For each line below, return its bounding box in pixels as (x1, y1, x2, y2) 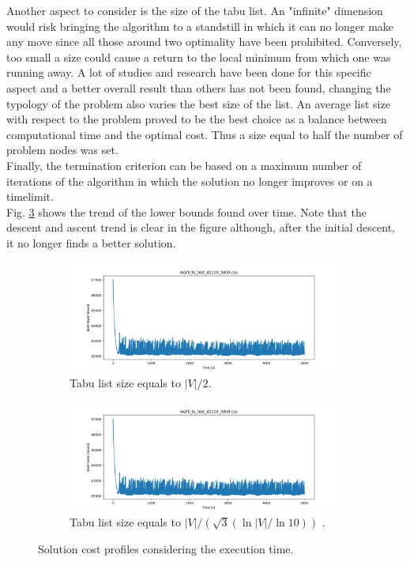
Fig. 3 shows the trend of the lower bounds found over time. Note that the (6, 203, 367, 220)
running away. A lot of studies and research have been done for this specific (6, 64, 371, 81)
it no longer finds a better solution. (6, 234, 176, 251)
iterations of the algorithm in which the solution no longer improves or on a (6, 172, 373, 189)
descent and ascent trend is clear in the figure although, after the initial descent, (6, 219, 396, 236)
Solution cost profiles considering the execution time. (38, 541, 294, 557)
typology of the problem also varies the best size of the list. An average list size (6, 95, 390, 111)
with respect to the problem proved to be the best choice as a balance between (6, 111, 387, 127)
